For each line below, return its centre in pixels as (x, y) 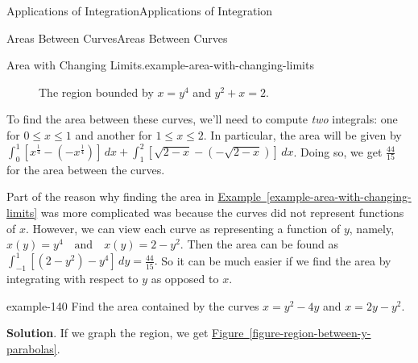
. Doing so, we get (338, 151)
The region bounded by (96, 92)
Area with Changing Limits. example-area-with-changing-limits (160, 65)
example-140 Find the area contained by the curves (133, 305)
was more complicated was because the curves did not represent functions (222, 213)
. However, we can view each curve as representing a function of (183, 228)
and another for (114, 134)
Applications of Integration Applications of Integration (140, 10)
